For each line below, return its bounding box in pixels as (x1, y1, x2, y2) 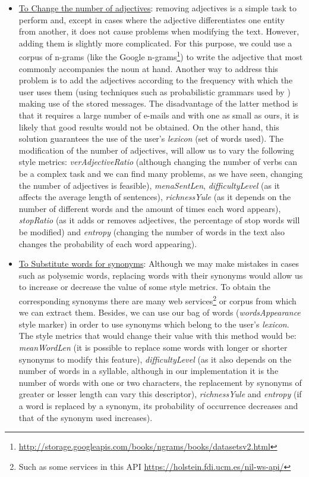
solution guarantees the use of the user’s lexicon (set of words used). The (18, 132, 283, 145)
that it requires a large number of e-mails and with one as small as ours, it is (18, 109, 299, 121)
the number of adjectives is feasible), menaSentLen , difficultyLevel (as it (18, 179, 280, 191)
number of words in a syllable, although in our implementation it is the (18, 364, 279, 377)
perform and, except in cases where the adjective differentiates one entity (18, 13, 285, 26)
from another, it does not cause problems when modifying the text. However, (18, 25, 299, 38)
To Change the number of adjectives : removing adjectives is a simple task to (18, 2, 297, 14)
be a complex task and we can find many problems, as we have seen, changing (18, 167, 303, 179)
